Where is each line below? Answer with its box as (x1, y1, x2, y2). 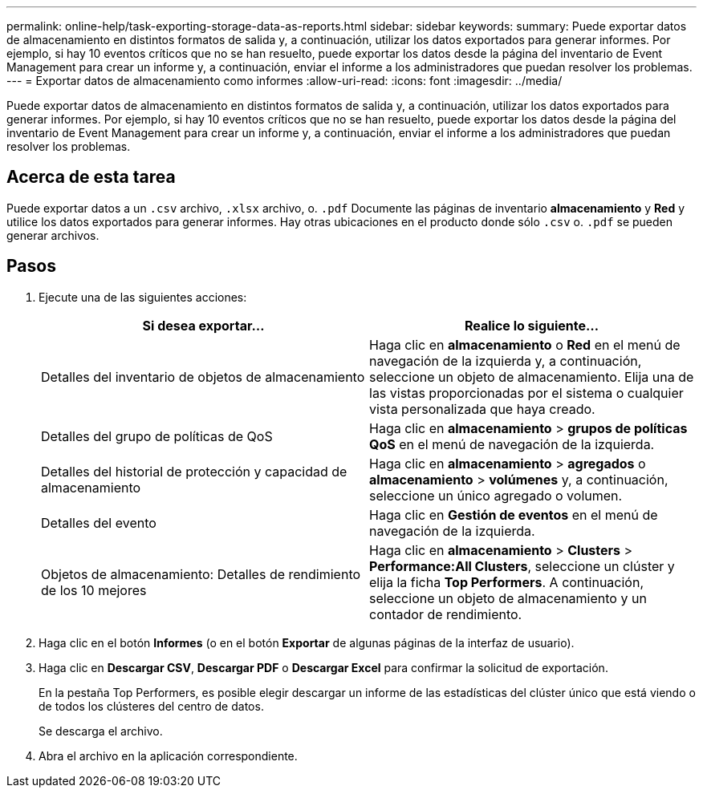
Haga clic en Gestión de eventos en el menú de (369, 506, 658, 523)
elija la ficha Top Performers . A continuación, (369, 573, 644, 590)
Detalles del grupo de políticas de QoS (41, 427, 273, 444)
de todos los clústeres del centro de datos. (39, 699, 264, 713)
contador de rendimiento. (369, 606, 522, 622)
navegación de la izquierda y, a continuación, (369, 352, 642, 369)
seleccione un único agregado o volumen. (369, 487, 623, 504)
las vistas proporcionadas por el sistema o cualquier (369, 384, 684, 401)
